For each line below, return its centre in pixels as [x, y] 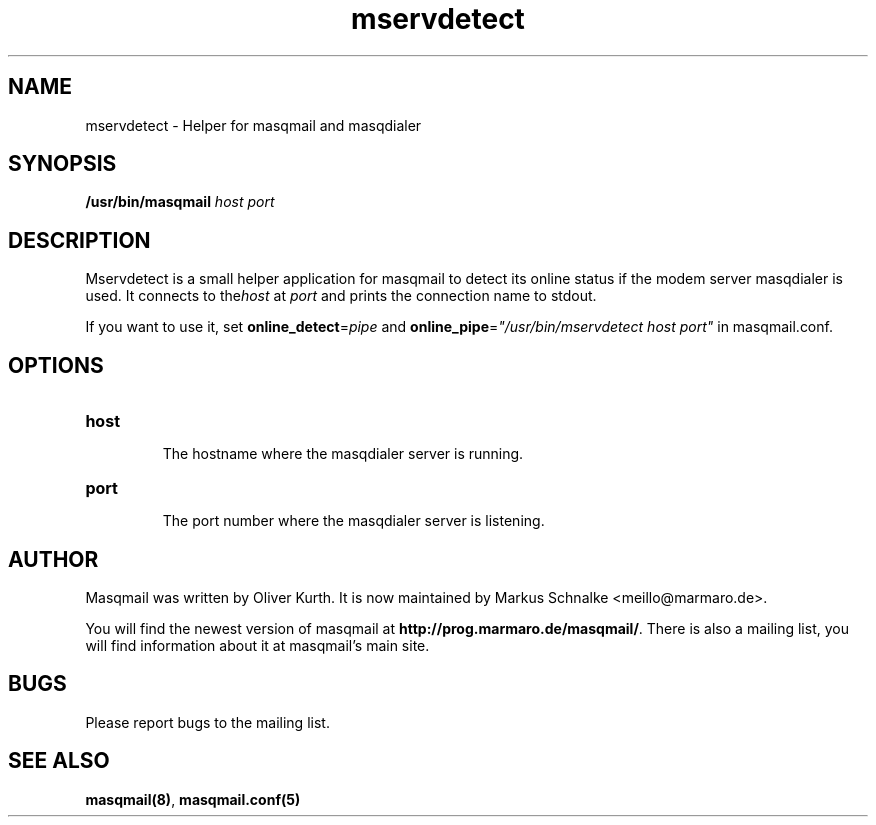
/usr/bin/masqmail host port [180, 202]
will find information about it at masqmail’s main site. [257, 645]
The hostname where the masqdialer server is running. [343, 454]
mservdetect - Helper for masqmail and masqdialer [253, 125]
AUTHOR [53, 559]
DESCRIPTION [79, 240]
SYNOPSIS [62, 164]
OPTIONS [56, 365]
